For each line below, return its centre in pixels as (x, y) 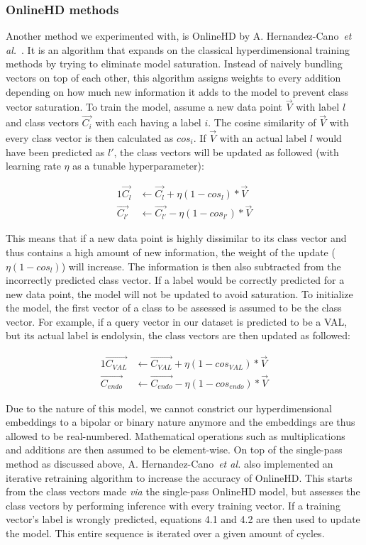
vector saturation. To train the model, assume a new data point (144, 107)
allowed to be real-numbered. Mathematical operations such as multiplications (176, 435)
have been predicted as (55, 152)
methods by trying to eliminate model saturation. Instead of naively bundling (174, 64)
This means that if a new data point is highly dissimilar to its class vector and (176, 238)
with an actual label (263, 138)
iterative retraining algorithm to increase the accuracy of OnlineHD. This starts (179, 477)
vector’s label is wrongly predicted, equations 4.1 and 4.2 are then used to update (183, 519)
